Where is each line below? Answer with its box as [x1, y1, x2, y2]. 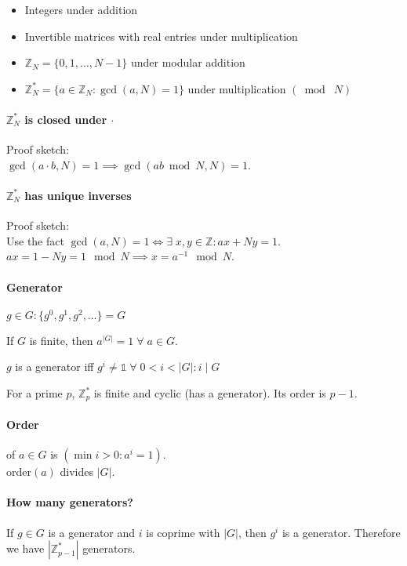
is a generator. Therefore [282, 524, 401, 540]
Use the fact [6, 232, 64, 249]
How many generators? [6, 494, 133, 510]
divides [60, 463, 93, 480]
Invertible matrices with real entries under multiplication [24, 27, 298, 44]
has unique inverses [24, 187, 132, 203]
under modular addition [130, 54, 245, 71]
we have [6, 540, 45, 557]
